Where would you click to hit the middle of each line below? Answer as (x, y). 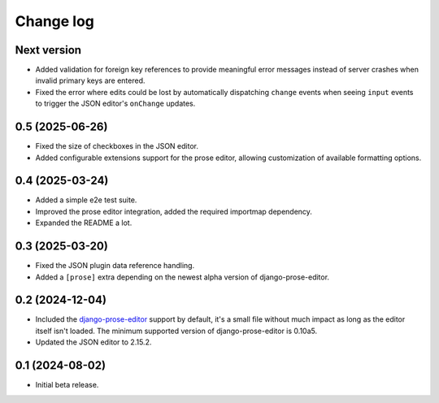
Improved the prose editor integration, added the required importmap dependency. (174, 211)
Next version (48, 50)
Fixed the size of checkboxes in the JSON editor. (117, 146)
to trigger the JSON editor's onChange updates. (115, 104)
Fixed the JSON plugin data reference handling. (115, 266)
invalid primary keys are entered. (90, 80)
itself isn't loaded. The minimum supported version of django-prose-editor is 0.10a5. (176, 331)
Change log (55, 21)
